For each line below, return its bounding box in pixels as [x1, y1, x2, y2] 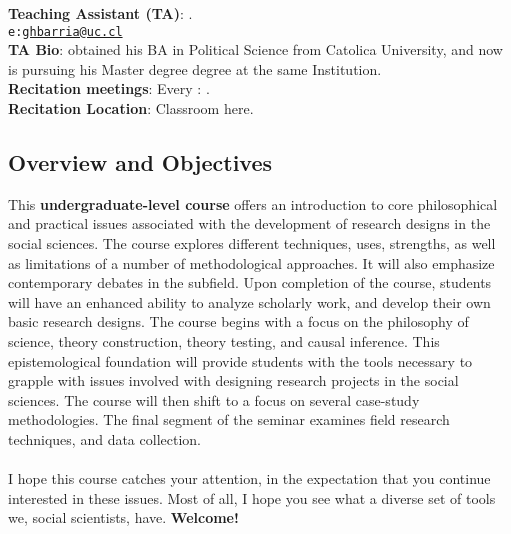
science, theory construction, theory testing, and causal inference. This [8, 330, 440, 351]
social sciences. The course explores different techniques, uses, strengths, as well [8, 233, 496, 254]
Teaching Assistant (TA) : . [8, 3, 193, 23]
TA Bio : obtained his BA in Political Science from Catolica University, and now [8, 39, 503, 60]
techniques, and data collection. [8, 428, 201, 449]
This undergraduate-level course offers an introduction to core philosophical [8, 193, 498, 214]
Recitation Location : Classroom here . [8, 98, 254, 119]
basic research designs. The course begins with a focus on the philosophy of [8, 311, 469, 332]
